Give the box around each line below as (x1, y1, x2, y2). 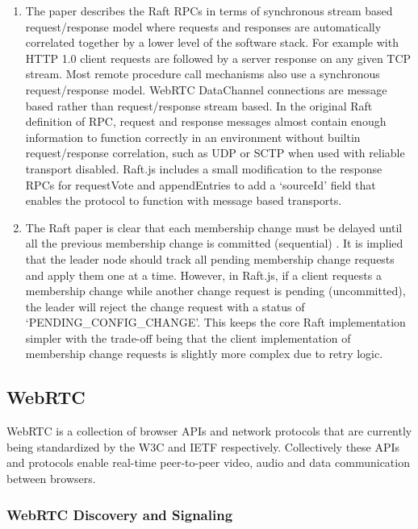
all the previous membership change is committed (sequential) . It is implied (25, 235, 403, 252)
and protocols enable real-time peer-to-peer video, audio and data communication (6, 454, 410, 471)
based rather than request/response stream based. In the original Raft (25, 97, 373, 114)
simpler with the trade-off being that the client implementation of (25, 329, 351, 346)
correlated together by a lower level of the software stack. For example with (25, 34, 399, 51)
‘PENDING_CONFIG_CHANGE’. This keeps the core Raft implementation (25, 314, 406, 331)
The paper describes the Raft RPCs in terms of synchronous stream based (25, 2, 393, 19)
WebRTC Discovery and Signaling (6, 504, 233, 524)
